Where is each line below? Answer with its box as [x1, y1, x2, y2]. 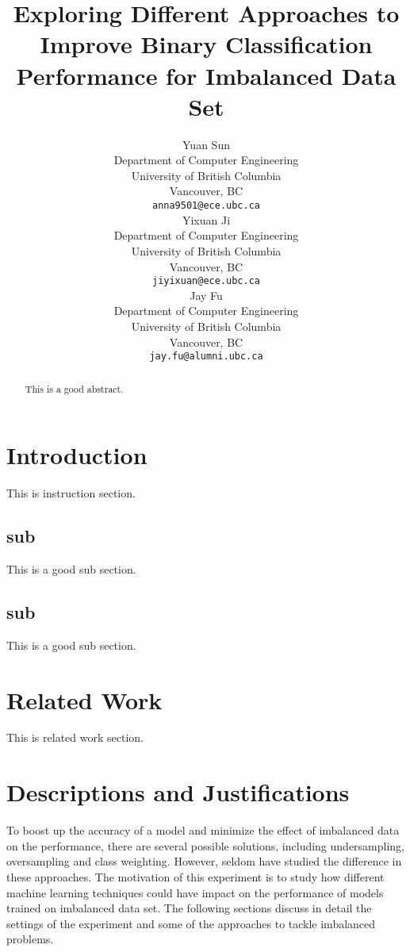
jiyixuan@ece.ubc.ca [151, 275, 261, 287]
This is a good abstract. [25, 382, 124, 395]
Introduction [6, 439, 148, 471]
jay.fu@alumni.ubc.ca [149, 351, 263, 363]
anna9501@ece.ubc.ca [151, 200, 261, 212]
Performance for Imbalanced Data [16, 59, 397, 91]
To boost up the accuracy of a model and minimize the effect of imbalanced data [6, 822, 400, 839]
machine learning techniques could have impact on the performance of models [6, 884, 384, 900]
